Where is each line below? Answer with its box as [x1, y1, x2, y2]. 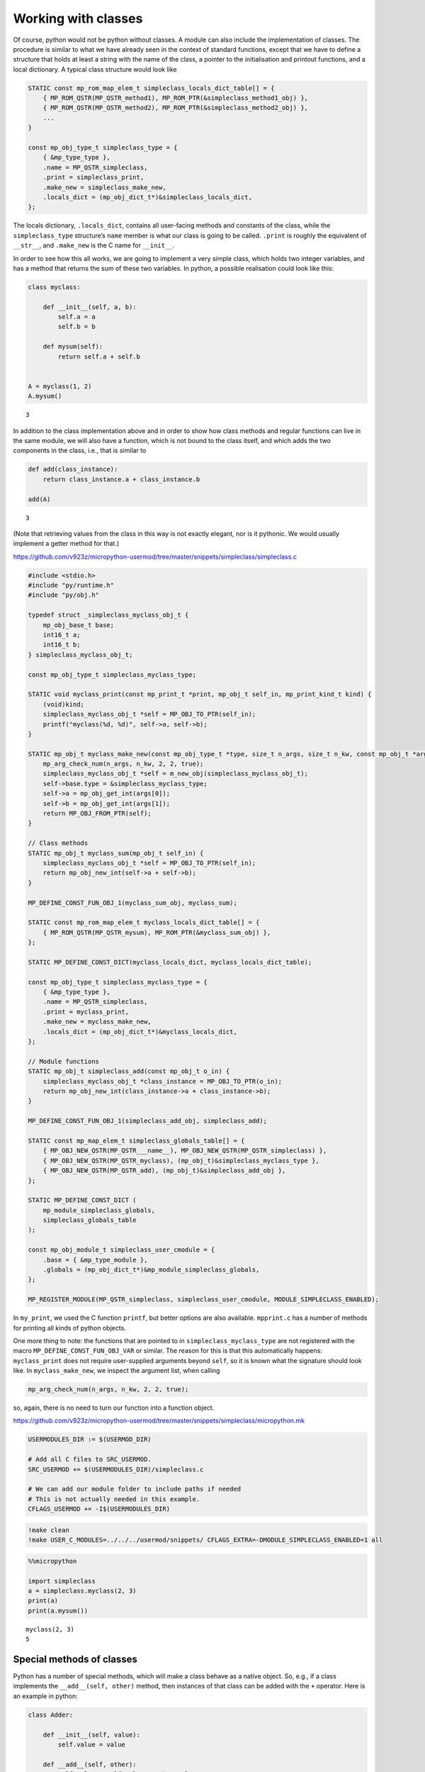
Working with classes [13, 11, 143, 26]
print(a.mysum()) [28, 1606, 89, 1615]
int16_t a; [42, 631, 81, 639]
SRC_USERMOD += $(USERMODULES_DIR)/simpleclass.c [28, 1465, 204, 1474]
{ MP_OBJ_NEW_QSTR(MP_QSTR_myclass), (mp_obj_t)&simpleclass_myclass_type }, [42, 1156, 320, 1165]
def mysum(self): [42, 342, 103, 351]
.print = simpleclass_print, [42, 174, 144, 181]
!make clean [28, 1526, 70, 1534]
